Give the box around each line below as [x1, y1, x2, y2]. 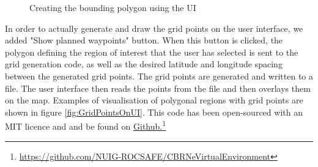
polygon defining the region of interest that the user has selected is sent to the [5, 45, 298, 58]
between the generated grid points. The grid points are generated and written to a [5, 69, 313, 82]
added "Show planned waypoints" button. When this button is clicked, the [5, 34, 283, 46]
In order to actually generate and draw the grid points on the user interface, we [5, 21, 303, 34]
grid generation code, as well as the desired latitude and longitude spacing [5, 58, 283, 70]
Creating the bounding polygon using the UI [29, 1, 196, 13]
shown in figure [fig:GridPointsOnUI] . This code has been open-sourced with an [5, 105, 303, 118]
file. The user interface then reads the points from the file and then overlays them [5, 81, 311, 94]
